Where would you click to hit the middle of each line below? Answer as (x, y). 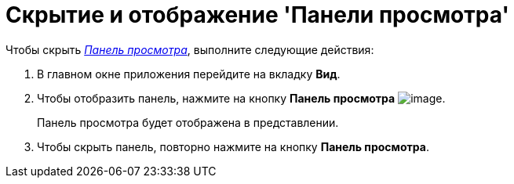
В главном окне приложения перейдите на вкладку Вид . (189, 74)
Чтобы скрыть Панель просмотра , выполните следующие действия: (190, 49)
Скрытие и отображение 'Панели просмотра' (257, 15)
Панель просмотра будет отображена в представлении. (188, 122)
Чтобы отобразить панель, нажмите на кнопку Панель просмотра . (241, 98)
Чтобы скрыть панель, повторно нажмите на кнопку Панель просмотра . (233, 146)
